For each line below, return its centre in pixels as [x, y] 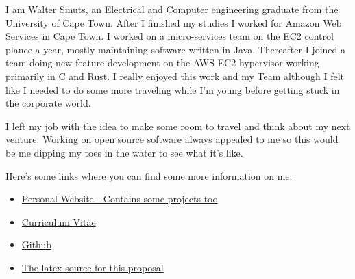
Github [37, 244]
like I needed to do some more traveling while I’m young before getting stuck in [173, 89]
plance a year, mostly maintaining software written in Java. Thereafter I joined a [175, 49]
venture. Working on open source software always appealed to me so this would [172, 139]
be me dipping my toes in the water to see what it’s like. [124, 152]
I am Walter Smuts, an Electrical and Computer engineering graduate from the [172, 9]
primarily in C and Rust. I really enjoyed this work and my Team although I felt [175, 76]
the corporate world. [48, 103]
